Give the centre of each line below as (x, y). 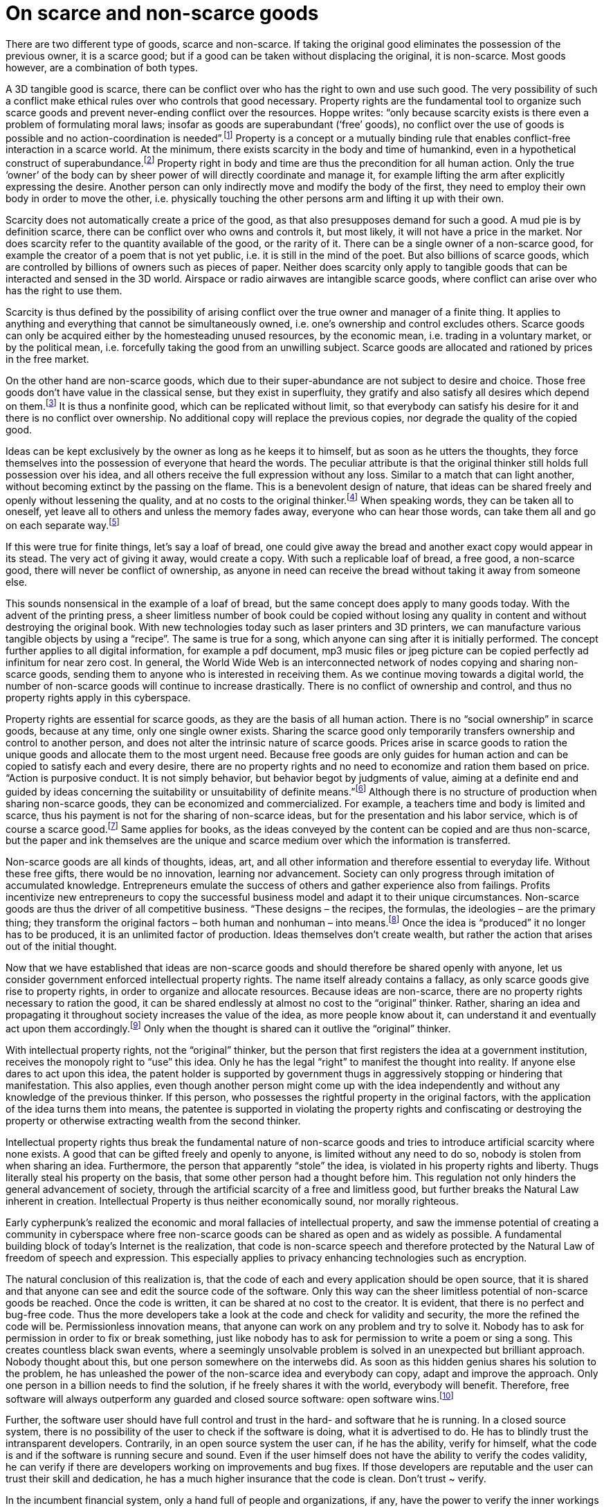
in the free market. (47, 359)
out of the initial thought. (61, 946)
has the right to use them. (64, 291)
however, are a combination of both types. (102, 67)
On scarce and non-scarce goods (162, 13)
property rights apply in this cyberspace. (98, 698)
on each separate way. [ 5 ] (63, 524)
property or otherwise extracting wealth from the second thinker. (153, 1120)
